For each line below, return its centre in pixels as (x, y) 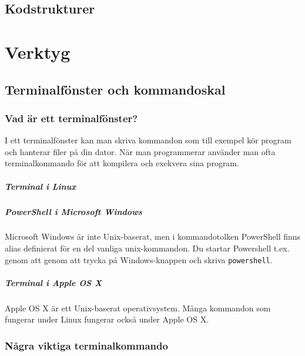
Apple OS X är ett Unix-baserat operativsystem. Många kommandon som (138, 308)
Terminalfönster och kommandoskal (115, 89)
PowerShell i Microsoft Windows (73, 211)
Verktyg (38, 51)
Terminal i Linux (41, 186)
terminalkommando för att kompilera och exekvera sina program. (122, 163)
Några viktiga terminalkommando (86, 345)
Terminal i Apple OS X (53, 282)
